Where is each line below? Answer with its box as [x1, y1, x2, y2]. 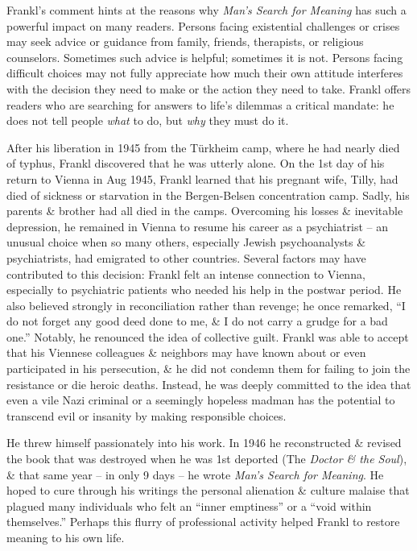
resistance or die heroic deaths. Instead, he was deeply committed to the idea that [6, 375, 411, 392]
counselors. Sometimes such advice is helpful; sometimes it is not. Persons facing [6, 48, 403, 65]
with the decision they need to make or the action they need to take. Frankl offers [6, 80, 411, 97]
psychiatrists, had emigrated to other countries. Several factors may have [6, 249, 366, 266]
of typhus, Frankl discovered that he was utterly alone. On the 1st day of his [6, 155, 385, 172]
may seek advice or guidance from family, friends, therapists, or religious [6, 33, 364, 50]
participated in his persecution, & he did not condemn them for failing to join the [6, 360, 411, 377]
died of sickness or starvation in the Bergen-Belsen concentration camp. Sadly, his [6, 186, 410, 203]
